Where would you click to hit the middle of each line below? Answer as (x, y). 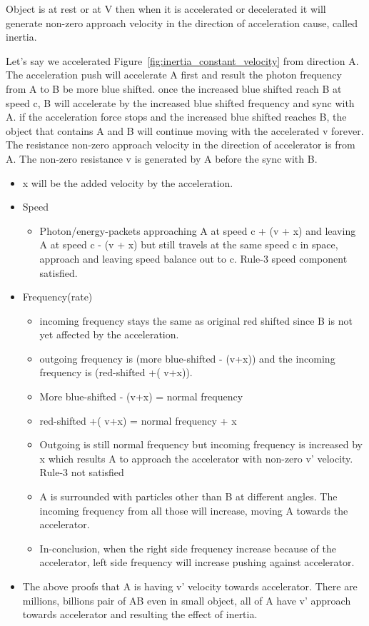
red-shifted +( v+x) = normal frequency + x (138, 420)
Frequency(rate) (57, 297)
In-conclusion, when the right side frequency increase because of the (188, 548)
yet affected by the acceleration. (109, 334)
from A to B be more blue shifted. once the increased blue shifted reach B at (174, 88)
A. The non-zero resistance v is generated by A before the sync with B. (162, 158)
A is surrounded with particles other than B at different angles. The (188, 496)
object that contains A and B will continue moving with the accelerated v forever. (185, 130)
